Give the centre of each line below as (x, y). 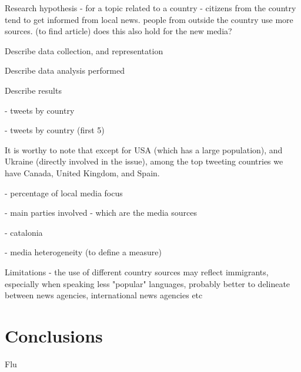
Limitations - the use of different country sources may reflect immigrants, (137, 271)
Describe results (33, 90)
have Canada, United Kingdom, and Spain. (82, 172)
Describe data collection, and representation (84, 50)
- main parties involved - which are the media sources (101, 213)
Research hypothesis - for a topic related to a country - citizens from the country (150, 8)
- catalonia (24, 232)
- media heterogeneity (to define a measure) (83, 252)
